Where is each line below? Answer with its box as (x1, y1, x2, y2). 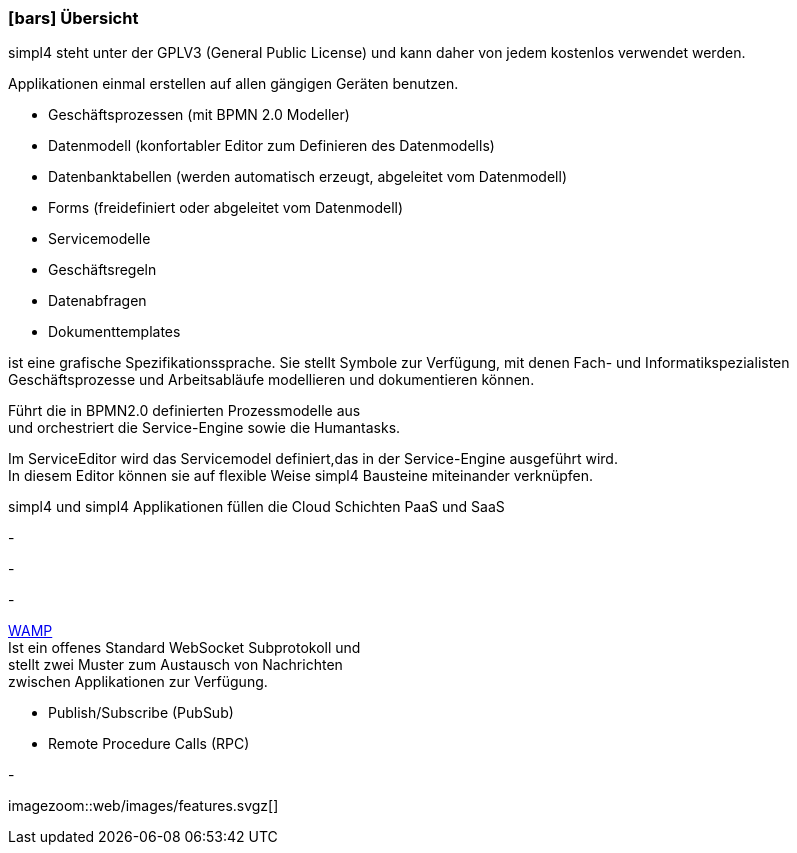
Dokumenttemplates (48, 323, 181, 341)
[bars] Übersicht (8, 8, 139, 28)
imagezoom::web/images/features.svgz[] (8, 797, 279, 815)
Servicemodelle (48, 230, 151, 248)
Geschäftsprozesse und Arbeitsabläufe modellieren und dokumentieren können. (8, 371, 535, 389)
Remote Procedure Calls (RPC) (48, 735, 250, 753)
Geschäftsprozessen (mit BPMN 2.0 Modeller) (48, 106, 350, 124)
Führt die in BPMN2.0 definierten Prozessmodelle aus (8, 402, 361, 420)
